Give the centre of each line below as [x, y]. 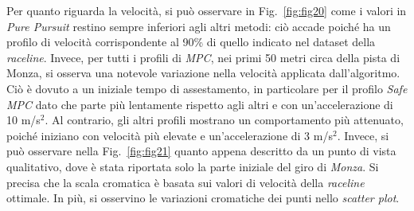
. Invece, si [363, 135]
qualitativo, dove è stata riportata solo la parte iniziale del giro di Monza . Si [193, 166]
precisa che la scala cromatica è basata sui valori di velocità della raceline [186, 182]
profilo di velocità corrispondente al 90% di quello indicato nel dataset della [191, 42]
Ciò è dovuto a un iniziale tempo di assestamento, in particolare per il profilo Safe [207, 88]
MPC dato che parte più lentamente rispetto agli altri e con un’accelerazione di [200, 104]
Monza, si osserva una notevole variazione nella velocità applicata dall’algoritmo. [203, 73]
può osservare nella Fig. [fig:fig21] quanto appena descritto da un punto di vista [201, 151]
